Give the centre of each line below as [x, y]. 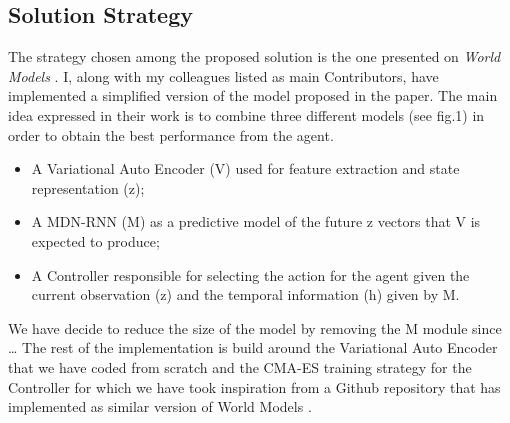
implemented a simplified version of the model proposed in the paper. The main [253, 95]
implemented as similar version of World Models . [160, 406]
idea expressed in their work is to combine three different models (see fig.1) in [246, 114]
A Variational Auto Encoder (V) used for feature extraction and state [245, 168]
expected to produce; [95, 240]
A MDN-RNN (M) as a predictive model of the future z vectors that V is [256, 221]
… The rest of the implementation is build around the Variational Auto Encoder [253, 347]
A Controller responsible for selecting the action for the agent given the [250, 274]
